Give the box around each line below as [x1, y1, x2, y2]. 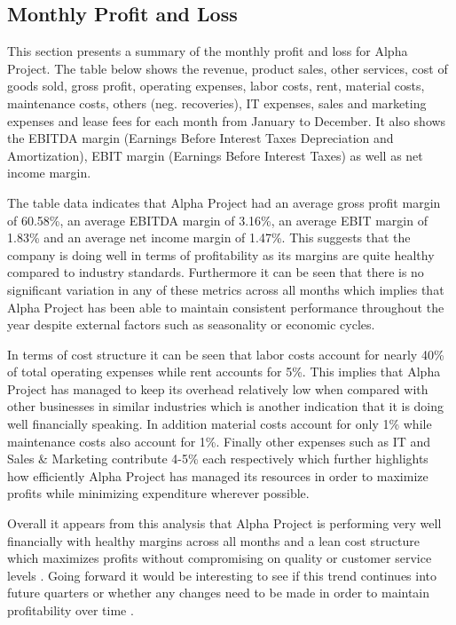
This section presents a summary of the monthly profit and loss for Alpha [7, 42, 408, 60]
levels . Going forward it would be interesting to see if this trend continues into [7, 566, 437, 584]
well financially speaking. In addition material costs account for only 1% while [7, 415, 432, 433]
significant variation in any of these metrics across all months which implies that [7, 280, 444, 298]
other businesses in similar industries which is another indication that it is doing [7, 397, 444, 415]
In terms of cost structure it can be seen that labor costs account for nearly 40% [7, 344, 444, 363]
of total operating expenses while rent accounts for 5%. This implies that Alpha [7, 362, 441, 381]
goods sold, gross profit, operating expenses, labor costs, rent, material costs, [7, 76, 425, 95]
